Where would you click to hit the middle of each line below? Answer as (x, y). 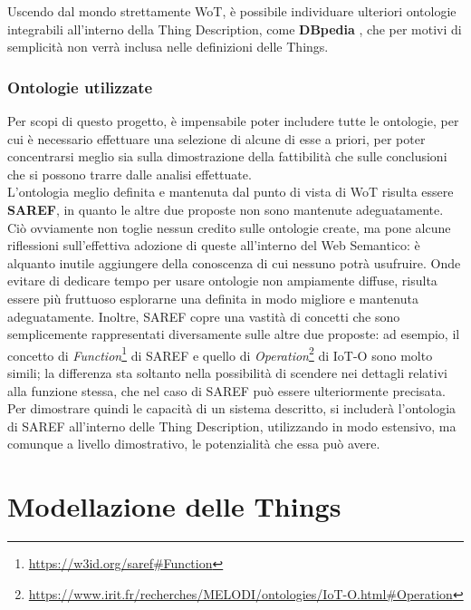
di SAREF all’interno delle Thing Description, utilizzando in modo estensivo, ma (232, 426)
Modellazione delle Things (174, 506)
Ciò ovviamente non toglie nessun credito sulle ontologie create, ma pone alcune (229, 227)
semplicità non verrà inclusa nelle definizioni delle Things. (168, 47)
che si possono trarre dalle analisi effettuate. (130, 174)
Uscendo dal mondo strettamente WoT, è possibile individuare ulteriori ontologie (232, 11)
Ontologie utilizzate (80, 87)
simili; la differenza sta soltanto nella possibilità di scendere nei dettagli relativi (227, 372)
